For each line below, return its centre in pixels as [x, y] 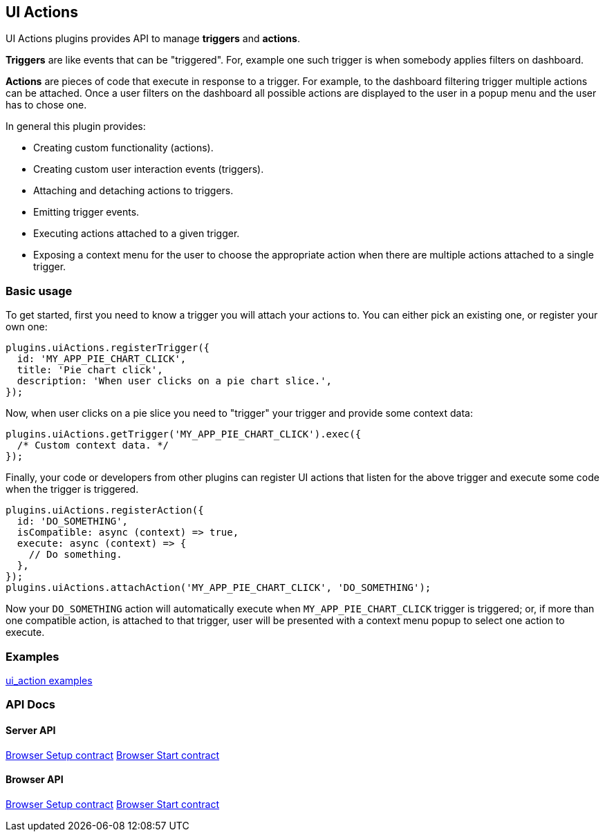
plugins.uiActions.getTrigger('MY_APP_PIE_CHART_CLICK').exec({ [184, 434]
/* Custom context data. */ [93, 445]
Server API [31, 730]
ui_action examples [49, 680]
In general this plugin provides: [76, 126]
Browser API [35, 780]
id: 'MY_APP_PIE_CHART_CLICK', [102, 359]
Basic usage [39, 291]
